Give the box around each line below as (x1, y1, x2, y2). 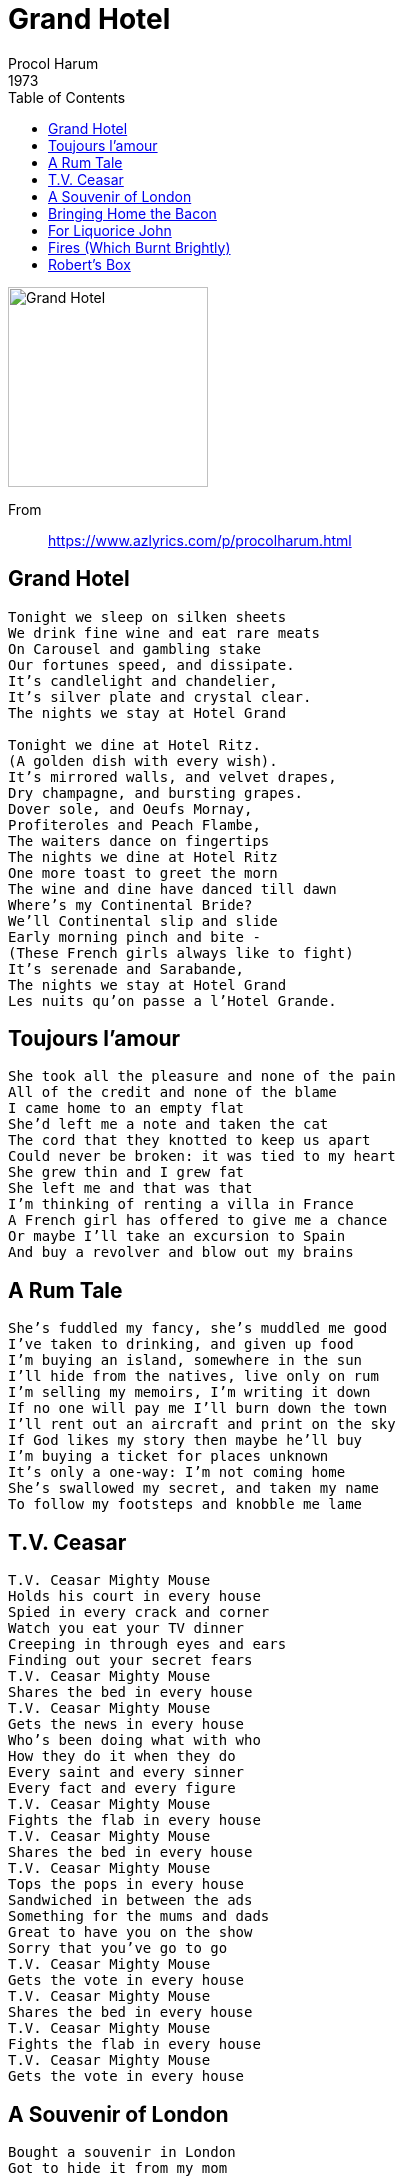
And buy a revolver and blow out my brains (8, 1244, 354, 1261)
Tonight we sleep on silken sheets (8, 608, 287, 625)
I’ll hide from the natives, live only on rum (8, 1368, 379, 1385)
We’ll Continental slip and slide (8, 912, 278, 929)
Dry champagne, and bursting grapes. (8, 784, 304, 801)
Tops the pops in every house (8, 1876, 245, 1893)
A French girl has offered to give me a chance (8, 1212, 388, 1229)
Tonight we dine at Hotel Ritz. (8, 736, 261, 753)
